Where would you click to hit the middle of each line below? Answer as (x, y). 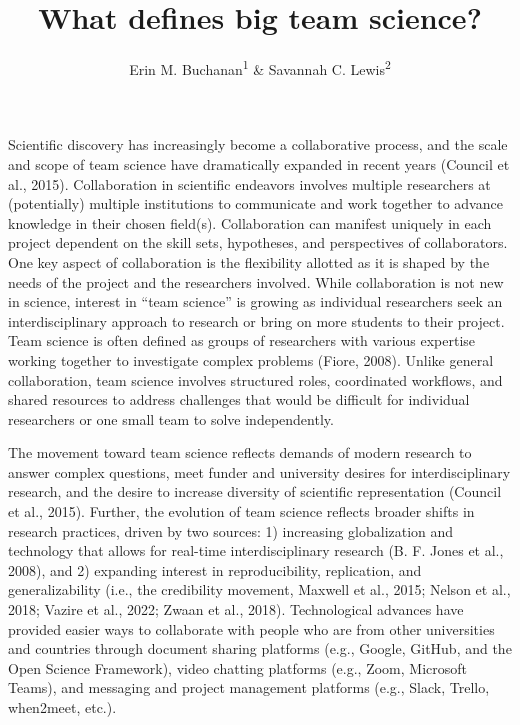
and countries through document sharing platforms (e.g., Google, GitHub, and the (260, 648)
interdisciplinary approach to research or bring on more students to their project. (256, 320)
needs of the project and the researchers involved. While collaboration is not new (256, 281)
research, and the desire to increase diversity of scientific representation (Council (255, 491)
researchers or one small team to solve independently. (171, 418)
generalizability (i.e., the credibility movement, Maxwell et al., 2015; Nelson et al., (259, 589)
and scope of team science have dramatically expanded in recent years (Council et (259, 163)
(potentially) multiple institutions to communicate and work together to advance (255, 203)
